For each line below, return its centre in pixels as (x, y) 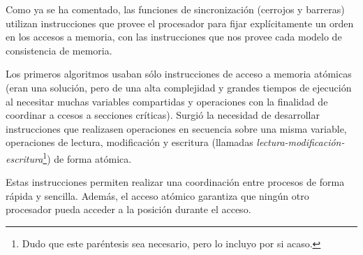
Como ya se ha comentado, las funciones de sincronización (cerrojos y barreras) (175, 9)
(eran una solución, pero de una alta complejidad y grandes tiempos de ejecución (179, 87)
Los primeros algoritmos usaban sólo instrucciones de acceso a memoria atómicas (179, 74)
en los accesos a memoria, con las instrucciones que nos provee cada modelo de (174, 37)
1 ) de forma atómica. (87, 157)
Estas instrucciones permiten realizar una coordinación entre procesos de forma (175, 182)
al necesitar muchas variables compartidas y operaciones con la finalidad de (167, 101)
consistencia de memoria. (59, 50)
